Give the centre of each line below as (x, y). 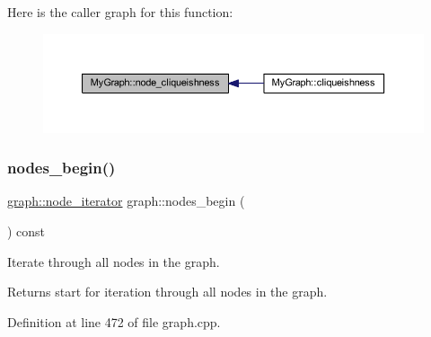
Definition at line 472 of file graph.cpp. (114, 321)
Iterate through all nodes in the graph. (114, 261)
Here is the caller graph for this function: (120, 12)
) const (26, 231)
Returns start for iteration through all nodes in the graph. (167, 292)
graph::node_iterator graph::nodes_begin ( (126, 201)
